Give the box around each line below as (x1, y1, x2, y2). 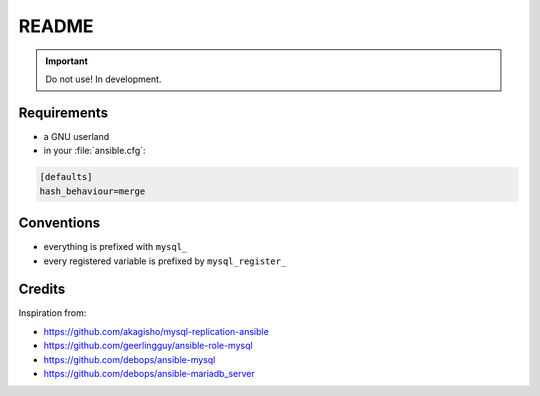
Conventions (18, 215, 101, 232)
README (18, 15, 94, 37)
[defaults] (39, 171, 93, 183)
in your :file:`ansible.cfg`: (43, 145, 146, 157)
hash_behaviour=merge (39, 185, 146, 197)
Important (45, 55, 89, 67)
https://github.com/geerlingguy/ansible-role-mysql (43, 340, 254, 352)
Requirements (18, 104, 109, 121)
